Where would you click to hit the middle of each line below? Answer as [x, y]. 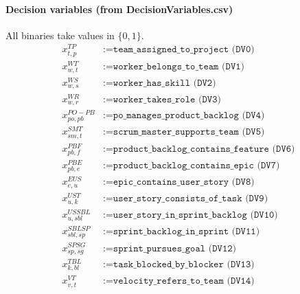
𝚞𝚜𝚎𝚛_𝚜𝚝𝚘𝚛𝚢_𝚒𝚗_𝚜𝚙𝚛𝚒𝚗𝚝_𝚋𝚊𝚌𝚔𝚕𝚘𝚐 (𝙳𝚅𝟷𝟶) [195, 215]
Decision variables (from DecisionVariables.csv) [119, 9]
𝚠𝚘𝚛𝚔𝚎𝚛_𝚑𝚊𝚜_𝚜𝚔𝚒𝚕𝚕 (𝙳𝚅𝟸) [164, 83]
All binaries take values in [60, 35]
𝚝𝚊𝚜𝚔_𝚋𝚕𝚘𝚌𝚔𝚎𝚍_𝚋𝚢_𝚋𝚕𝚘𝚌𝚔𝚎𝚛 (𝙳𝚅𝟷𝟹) [184, 265]
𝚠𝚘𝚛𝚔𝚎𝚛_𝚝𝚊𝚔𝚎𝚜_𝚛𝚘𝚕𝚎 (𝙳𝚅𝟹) [167, 99]
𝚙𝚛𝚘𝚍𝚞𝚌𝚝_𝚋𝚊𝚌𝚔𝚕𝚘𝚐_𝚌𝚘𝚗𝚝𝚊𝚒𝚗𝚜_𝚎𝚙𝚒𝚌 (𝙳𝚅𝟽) [196, 165]
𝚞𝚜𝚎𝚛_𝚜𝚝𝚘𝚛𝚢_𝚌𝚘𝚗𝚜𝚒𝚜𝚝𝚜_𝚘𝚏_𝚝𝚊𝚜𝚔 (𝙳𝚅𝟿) [191, 198]
